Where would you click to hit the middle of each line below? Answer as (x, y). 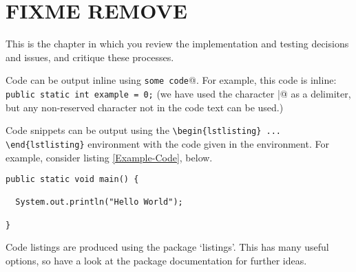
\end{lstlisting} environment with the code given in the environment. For (167, 143)
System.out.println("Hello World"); (99, 202)
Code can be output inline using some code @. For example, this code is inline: (171, 80)
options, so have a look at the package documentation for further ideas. (156, 260)
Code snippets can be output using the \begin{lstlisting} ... (144, 130)
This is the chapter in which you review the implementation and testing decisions (177, 44)
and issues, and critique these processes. (90, 57)
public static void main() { (72, 180)
